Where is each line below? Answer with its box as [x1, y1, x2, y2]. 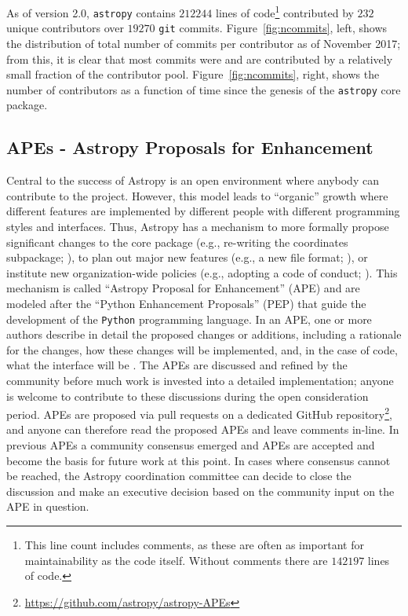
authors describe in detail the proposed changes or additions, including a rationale [6, 326, 402, 343]
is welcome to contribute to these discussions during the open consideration [6, 387, 369, 404]
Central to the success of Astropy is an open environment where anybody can [6, 172, 379, 189]
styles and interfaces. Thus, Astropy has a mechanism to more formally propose [6, 218, 389, 234]
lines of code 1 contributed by [216, 2, 354, 20]
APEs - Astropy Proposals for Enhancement [6, 135, 373, 159]
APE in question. [6, 498, 89, 515]
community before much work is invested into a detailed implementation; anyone [6, 372, 394, 388]
